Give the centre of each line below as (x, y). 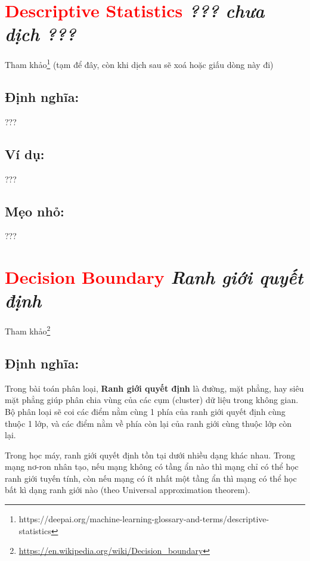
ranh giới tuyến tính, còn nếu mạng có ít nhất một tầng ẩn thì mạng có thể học (151, 478)
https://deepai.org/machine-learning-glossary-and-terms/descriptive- (144, 519)
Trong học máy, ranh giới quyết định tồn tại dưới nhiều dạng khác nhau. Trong (150, 455)
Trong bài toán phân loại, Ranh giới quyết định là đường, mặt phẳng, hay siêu (154, 388)
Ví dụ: (25, 154)
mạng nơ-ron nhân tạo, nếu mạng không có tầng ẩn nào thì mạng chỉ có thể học (152, 467)
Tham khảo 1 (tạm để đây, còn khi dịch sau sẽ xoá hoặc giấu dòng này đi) (139, 63)
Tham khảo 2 (28, 330)
